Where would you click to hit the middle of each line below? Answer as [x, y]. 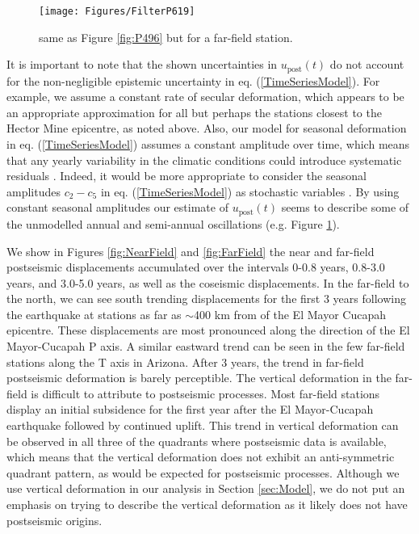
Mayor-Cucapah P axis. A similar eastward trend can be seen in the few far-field [206, 346]
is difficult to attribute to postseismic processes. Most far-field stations [205, 393]
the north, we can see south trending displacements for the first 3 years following [206, 299]
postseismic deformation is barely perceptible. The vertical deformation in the [199, 378]
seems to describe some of [345, 207]
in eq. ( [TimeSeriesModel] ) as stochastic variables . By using [250, 191]
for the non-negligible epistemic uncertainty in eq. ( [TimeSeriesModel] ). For [193, 80]
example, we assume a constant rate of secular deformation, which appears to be [205, 97]
